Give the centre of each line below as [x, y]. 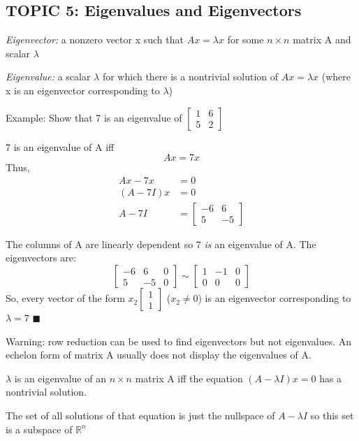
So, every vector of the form [65, 298]
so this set [332, 415]
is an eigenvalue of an [60, 378]
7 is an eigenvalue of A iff [60, 146]
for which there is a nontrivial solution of [190, 77]
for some [246, 39]
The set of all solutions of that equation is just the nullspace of [140, 415]
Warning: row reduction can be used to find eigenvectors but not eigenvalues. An [179, 341]
